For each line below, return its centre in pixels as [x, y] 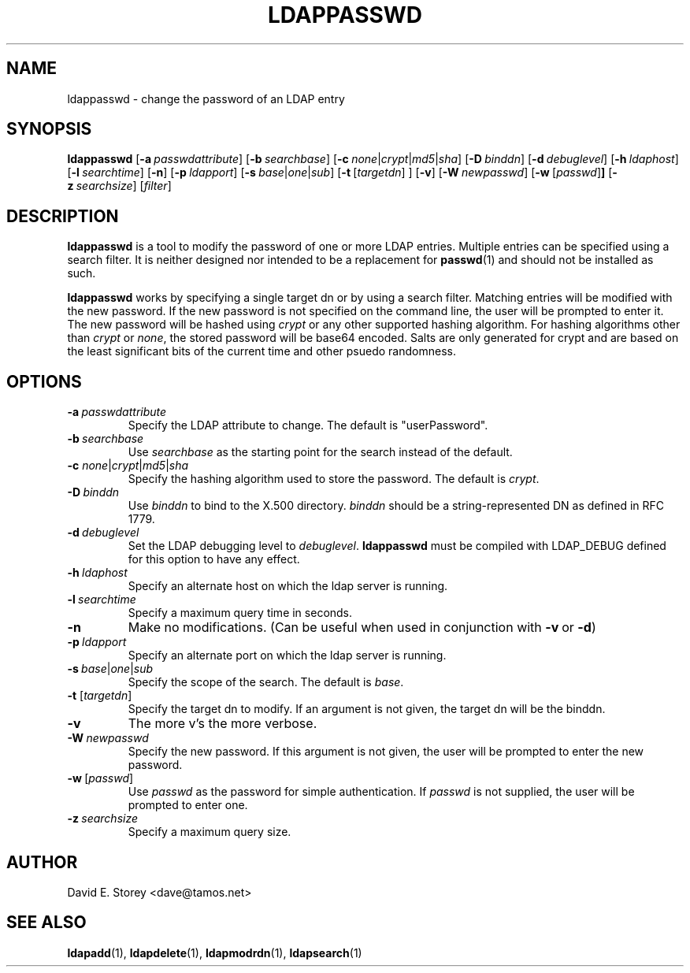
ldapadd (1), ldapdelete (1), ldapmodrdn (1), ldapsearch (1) [215, 953]
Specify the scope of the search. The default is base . [266, 682]
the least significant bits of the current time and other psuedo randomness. [262, 351]
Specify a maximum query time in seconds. [240, 613]
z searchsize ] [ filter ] [119, 186]
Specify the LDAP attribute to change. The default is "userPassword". [308, 425]
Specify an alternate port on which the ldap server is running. [287, 655]
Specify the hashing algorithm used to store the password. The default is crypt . [334, 479]
